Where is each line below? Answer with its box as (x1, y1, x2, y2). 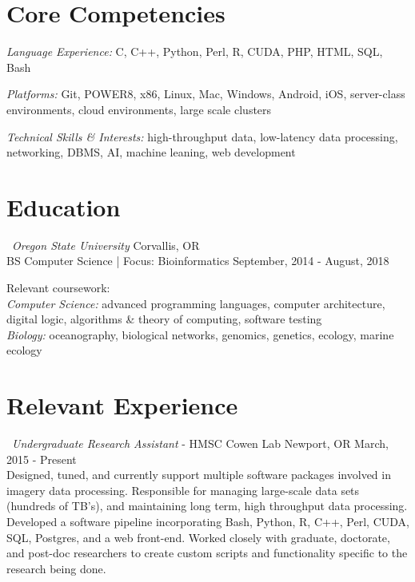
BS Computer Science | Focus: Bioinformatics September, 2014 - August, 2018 (6, 252, 389, 269)
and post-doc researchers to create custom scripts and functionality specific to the (6, 544, 408, 561)
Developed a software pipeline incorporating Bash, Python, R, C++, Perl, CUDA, (6, 513, 409, 530)
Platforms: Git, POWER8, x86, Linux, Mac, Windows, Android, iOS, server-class (6, 85, 405, 102)
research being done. (6, 560, 106, 576)
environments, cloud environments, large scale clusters (6, 101, 272, 117)
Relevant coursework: (6, 279, 110, 295)
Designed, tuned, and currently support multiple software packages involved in (6, 466, 391, 483)
